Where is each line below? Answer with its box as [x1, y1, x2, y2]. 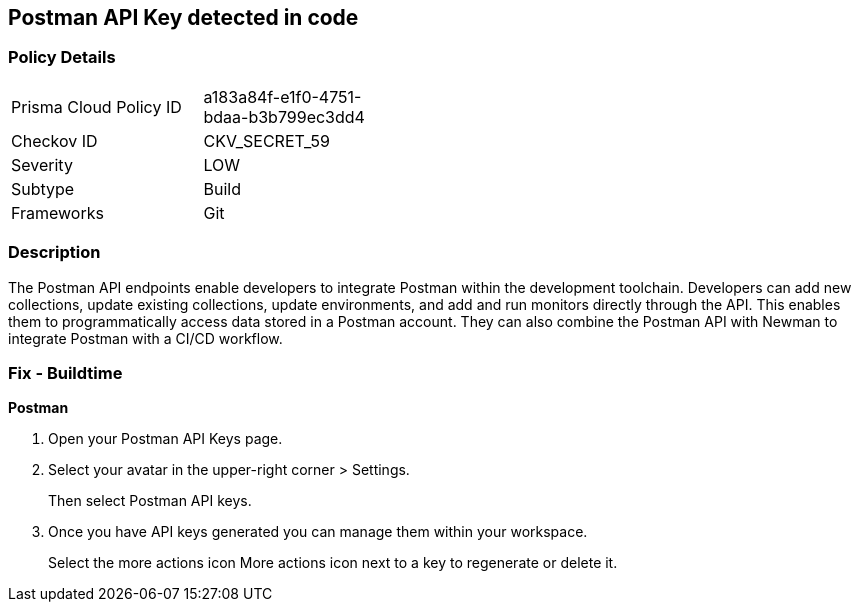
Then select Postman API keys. [48, 492, 252, 510]
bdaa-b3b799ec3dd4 [203, 106, 365, 127]
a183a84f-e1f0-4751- [203, 86, 362, 107]
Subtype [11, 178, 75, 199]
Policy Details [8, 47, 116, 68]
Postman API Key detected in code [8, 5, 359, 30]
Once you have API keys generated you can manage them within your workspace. [48, 523, 588, 541]
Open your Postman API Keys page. [48, 430, 283, 448]
